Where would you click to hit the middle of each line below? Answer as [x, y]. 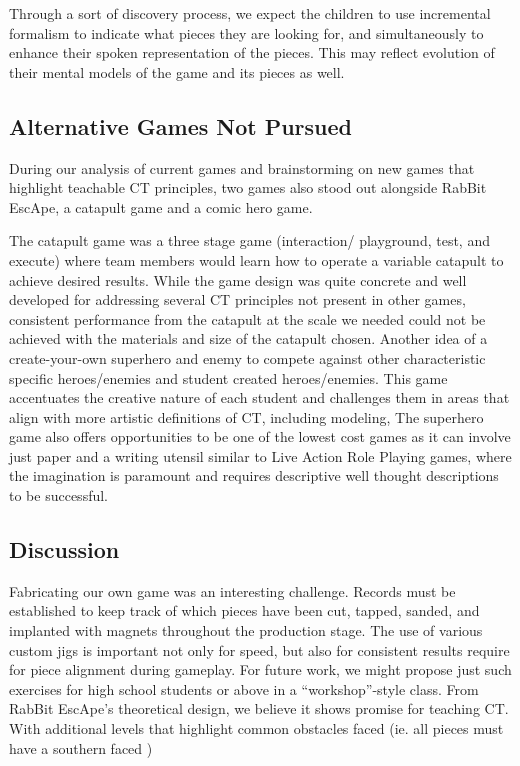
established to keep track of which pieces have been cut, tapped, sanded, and [244, 610]
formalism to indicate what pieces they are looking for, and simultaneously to [246, 32]
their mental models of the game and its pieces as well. [177, 71]
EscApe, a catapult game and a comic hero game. [161, 206]
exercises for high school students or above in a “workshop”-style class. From [244, 688]
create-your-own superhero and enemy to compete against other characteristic [247, 357]
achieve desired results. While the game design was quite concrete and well [238, 279]
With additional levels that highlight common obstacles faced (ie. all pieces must [256, 728]
